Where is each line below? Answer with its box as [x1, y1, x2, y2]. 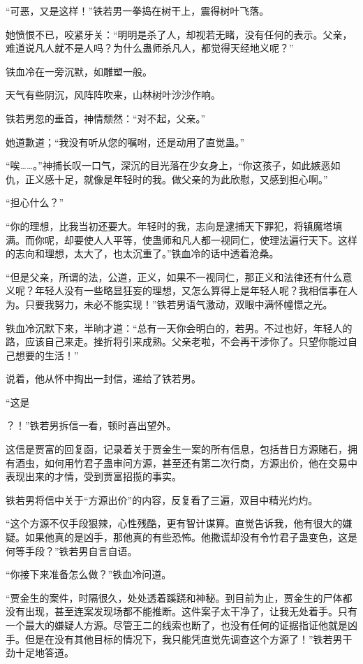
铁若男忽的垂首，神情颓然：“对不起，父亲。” [6, 110, 206, 125]
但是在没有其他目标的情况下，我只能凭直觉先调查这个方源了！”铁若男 [24, 631, 343, 646]
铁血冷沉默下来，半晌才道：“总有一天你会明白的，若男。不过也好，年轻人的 [6, 320, 353, 335]
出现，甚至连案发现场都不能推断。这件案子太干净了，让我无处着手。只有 [24, 604, 357, 619]
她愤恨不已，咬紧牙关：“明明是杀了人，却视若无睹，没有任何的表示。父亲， [6, 27, 353, 41]
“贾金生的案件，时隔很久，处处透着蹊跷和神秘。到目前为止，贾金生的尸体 [6, 590, 343, 605]
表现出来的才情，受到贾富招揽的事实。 [6, 469, 181, 484]
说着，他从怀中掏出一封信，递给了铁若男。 [6, 371, 201, 386]
